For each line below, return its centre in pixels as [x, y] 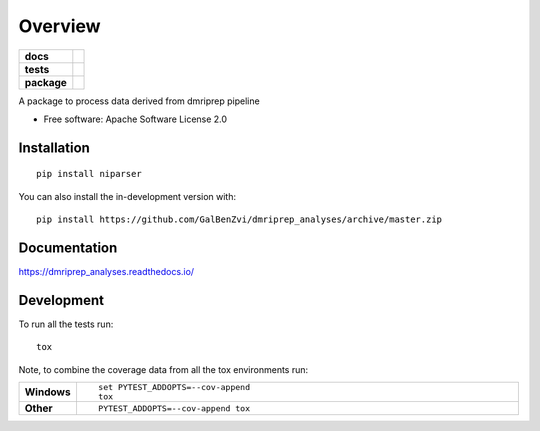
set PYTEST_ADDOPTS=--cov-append [174, 387]
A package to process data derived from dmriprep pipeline [139, 101]
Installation [54, 147]
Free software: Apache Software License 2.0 [135, 119]
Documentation [68, 247]
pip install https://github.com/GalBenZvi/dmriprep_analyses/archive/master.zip [239, 219]
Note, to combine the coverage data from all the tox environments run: [163, 369]
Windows [47, 392]
